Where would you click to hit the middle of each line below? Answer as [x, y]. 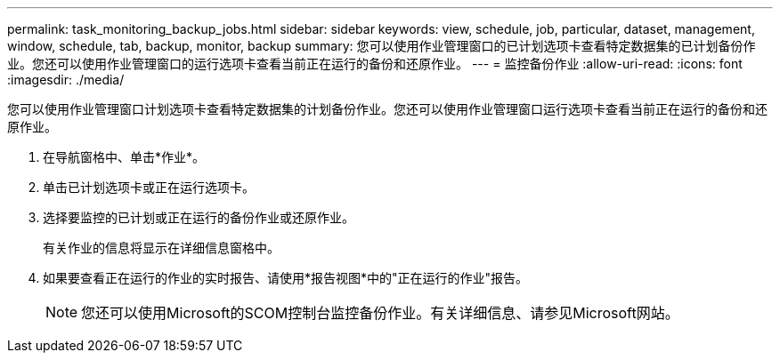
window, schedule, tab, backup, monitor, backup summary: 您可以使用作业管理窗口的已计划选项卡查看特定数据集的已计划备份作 [382, 46]
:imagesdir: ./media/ [66, 80]
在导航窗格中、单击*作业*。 [124, 157]
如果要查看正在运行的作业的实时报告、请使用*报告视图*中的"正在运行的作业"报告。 [286, 278]
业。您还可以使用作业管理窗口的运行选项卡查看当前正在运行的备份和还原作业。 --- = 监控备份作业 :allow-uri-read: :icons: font [375, 64]
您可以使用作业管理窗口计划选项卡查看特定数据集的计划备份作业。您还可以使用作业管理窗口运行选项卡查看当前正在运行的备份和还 [387, 109]
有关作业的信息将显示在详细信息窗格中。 [161, 248]
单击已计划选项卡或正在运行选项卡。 [149, 187]
